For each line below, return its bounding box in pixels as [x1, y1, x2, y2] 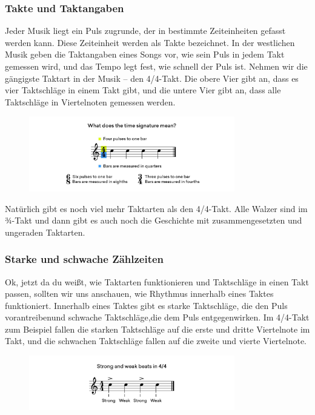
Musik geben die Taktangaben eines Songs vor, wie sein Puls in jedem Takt [5, 48, 285, 61]
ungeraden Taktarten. [5, 225, 85, 238]
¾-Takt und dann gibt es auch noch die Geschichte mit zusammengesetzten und [5, 214, 302, 227]
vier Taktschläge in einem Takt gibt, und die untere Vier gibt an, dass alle [5, 84, 281, 96]
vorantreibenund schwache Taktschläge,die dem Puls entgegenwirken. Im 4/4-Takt [5, 311, 310, 324]
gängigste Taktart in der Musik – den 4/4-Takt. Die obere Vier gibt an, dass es [5, 71, 299, 84]
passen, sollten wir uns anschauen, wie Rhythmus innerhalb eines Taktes [5, 287, 274, 300]
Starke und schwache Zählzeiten [5, 251, 164, 267]
